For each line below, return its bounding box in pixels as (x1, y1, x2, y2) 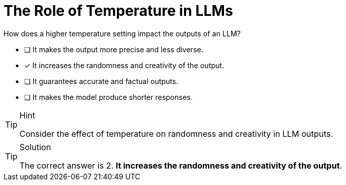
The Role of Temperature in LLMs (4, 2, 233, 19)
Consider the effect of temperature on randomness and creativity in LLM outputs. (19, 128, 333, 139)
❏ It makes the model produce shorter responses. (24, 92, 193, 101)
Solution (19, 141, 51, 152)
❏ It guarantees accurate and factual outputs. (24, 76, 178, 86)
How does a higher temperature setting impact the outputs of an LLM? (4, 29, 241, 38)
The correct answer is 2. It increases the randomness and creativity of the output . (19, 160, 342, 171)
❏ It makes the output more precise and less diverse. (24, 45, 203, 54)
